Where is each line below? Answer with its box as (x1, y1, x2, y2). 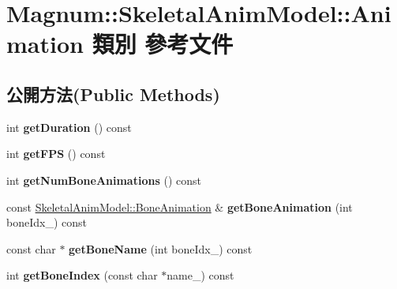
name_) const (167, 267, 234, 283)
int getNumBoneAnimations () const (6, 171, 201, 188)
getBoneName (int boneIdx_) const (69, 240, 253, 257)
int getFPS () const (6, 145, 106, 162)
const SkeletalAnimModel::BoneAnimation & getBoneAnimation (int (6, 198, 353, 215)
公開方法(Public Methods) (6, 81, 220, 106)
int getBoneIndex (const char (6, 267, 158, 283)
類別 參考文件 (92, 28, 234, 60)
